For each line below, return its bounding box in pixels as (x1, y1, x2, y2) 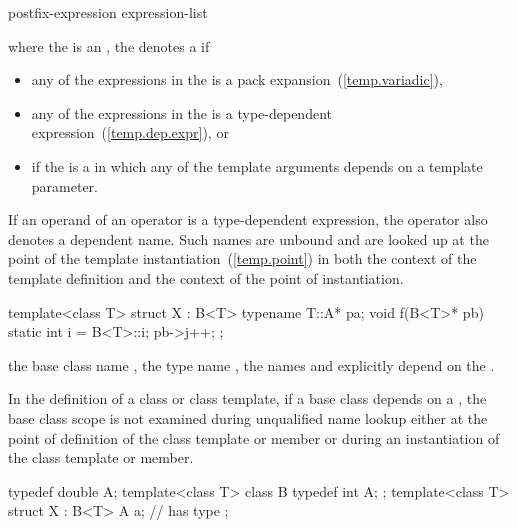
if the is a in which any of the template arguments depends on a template (31, 155, 483, 176)
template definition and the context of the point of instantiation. (8, 267, 404, 288)
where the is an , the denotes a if (8, 35, 210, 56)
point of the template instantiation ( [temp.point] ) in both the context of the (8, 248, 477, 269)
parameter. (31, 175, 98, 196)
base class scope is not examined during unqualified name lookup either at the (8, 407, 488, 428)
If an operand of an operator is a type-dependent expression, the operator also (8, 209, 488, 230)
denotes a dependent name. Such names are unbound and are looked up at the (8, 228, 489, 249)
